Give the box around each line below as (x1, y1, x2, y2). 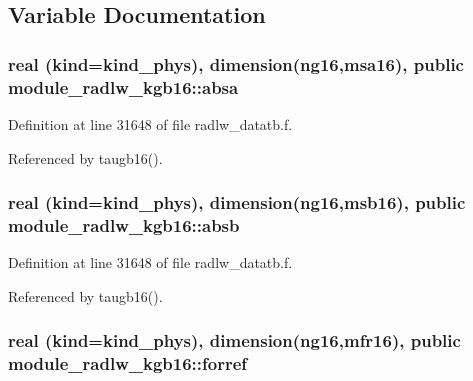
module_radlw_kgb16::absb (8, 212, 240, 237)
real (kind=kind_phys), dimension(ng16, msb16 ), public (8, 190, 466, 215)
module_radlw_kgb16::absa (8, 74, 239, 99)
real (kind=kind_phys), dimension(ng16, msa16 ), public (8, 51, 464, 76)
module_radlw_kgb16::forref (8, 351, 248, 376)
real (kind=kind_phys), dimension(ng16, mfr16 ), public (8, 328, 461, 353)
